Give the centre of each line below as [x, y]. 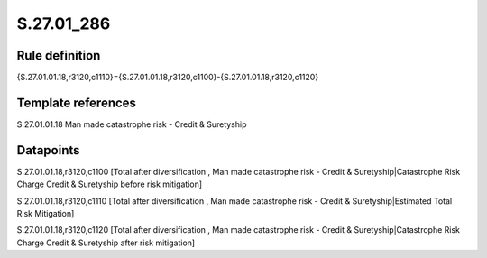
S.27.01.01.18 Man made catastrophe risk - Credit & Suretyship [132, 124]
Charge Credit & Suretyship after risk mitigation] [106, 243]
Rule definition [59, 55]
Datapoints [48, 150]
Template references [77, 102]
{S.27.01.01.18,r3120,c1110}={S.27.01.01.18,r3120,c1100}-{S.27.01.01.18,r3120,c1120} [168, 78]
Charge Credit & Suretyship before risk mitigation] [110, 184]
